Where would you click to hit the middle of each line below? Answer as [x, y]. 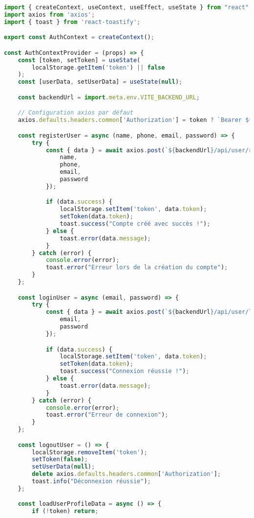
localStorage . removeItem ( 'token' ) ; [90, 452]
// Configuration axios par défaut [75, 113]
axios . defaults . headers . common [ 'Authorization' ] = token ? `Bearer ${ [135, 120]
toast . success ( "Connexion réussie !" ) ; [125, 371]
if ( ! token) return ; [65, 511]
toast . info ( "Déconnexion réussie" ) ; [91, 482]
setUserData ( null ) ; [63, 467]
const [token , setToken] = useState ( [79, 60]
